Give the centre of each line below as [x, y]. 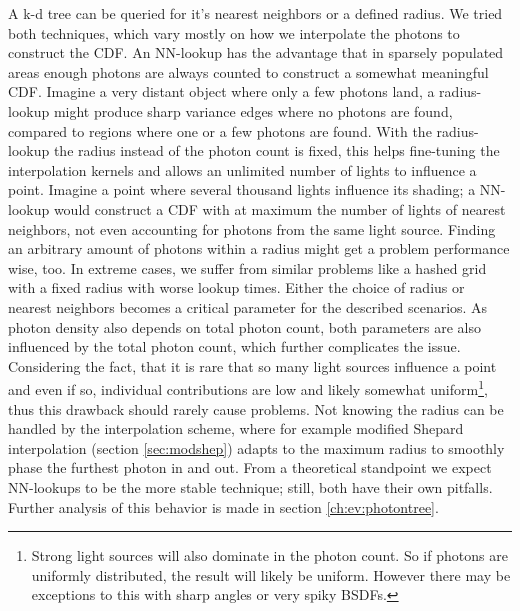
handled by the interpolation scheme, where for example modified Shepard [236, 428]
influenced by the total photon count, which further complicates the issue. [234, 346]
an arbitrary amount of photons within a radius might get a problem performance [259, 248]
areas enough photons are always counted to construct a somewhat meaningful [248, 71]
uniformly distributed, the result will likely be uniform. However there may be [271, 574]
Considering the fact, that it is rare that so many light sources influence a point [252, 365]
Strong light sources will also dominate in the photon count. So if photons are [269, 555]
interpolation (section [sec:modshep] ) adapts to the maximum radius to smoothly [256, 447]
